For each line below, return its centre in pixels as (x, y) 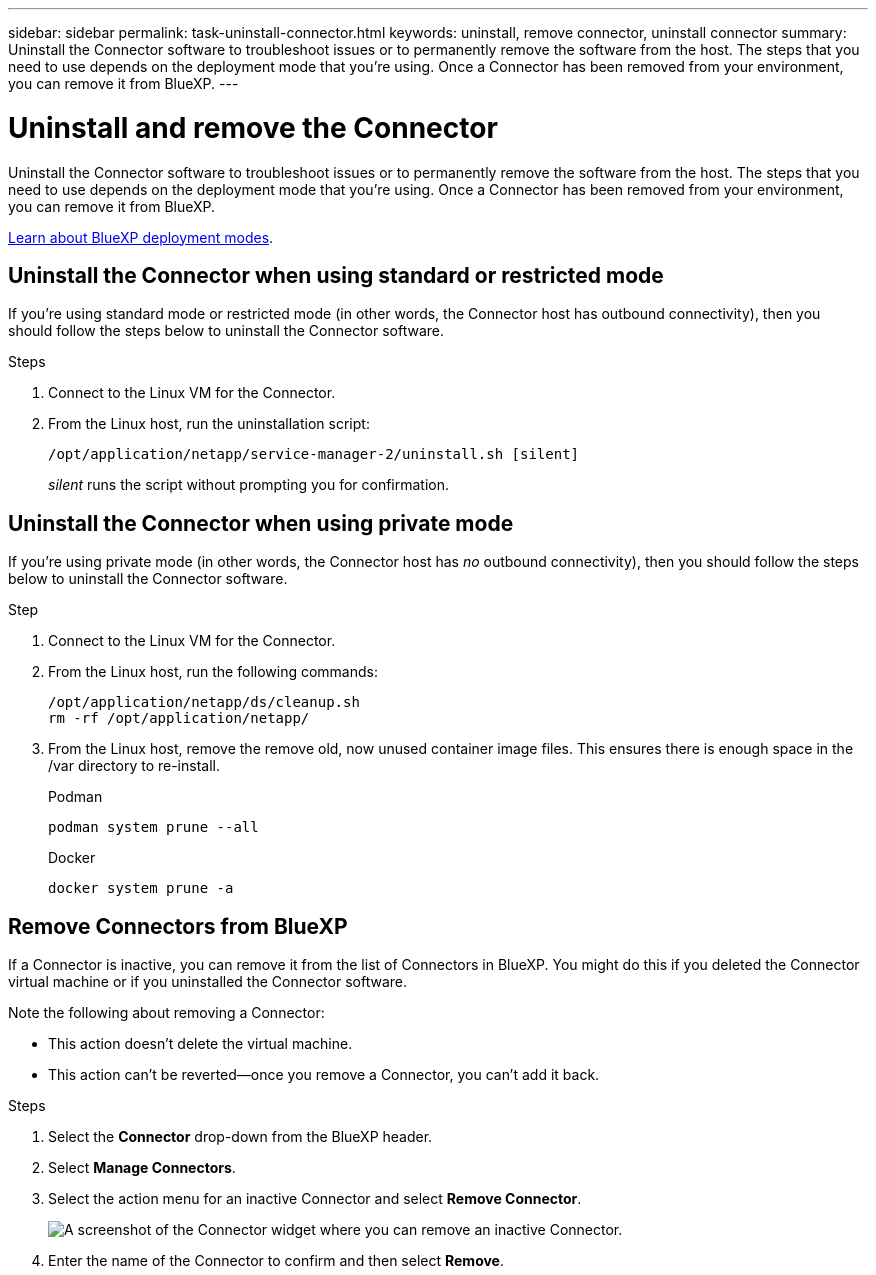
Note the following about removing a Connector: (166, 1013)
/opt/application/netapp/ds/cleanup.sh (204, 702)
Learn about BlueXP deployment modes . (141, 237)
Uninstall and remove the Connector (253, 127)
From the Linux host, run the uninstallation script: (209, 424)
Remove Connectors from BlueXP (178, 926)
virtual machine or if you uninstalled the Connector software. (207, 982)
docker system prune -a (141, 888)
